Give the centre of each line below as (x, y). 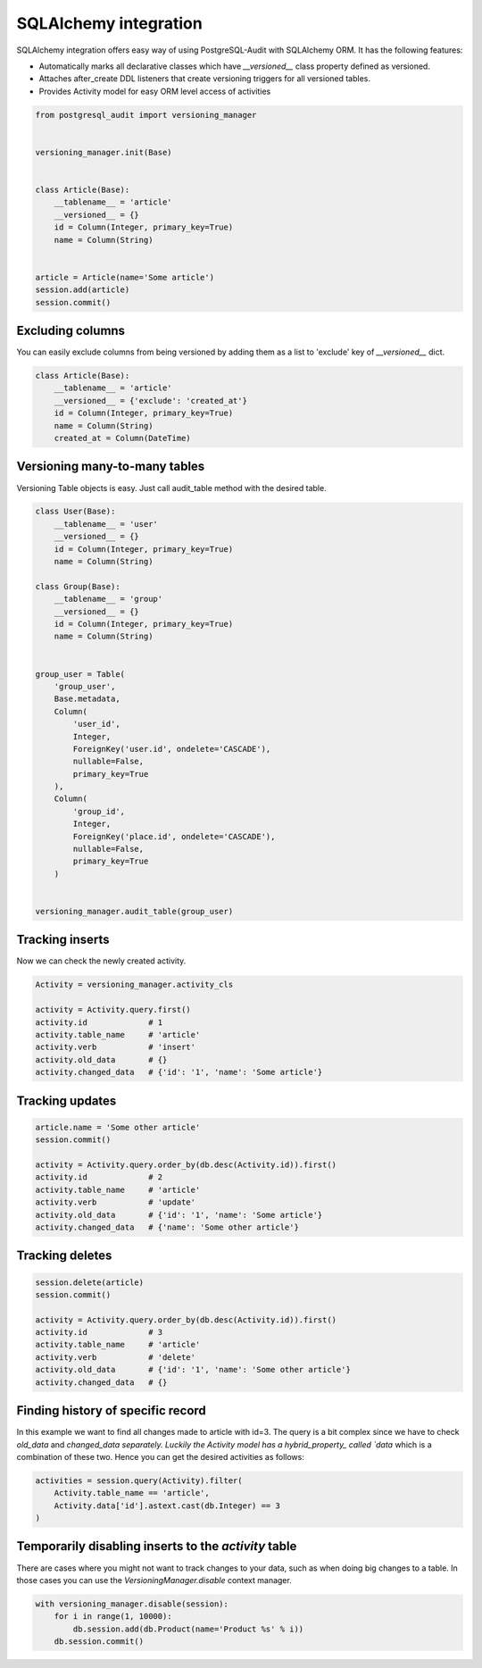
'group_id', (99, 811)
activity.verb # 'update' (116, 1202)
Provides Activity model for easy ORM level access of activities (155, 91)
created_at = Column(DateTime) (122, 438)
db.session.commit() (99, 1642)
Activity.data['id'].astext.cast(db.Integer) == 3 (167, 1505)
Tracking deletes (64, 1256)
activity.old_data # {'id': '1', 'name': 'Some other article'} (193, 1370)
